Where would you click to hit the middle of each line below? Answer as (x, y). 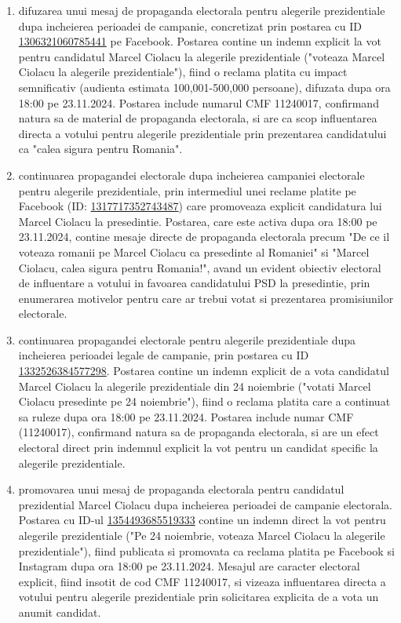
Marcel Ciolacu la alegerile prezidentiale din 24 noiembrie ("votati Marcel (195, 386)
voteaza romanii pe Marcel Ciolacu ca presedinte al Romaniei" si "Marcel (194, 251)
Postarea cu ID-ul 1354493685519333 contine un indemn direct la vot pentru (202, 520)
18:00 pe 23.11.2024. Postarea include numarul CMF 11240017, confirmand (199, 102)
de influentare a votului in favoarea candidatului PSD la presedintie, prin (194, 283)
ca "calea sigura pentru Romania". (100, 149)
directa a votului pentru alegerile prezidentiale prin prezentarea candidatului (202, 133)
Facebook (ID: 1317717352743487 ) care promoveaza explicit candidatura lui (200, 206)
